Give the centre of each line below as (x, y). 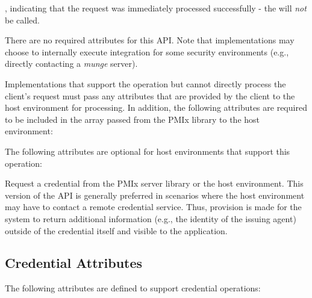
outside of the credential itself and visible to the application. (116, 230)
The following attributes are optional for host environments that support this (148, 151)
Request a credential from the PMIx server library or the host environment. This (154, 183)
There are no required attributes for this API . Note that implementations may (150, 40)
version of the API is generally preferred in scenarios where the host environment (155, 195)
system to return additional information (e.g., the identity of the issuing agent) (151, 218)
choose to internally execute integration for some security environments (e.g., (147, 51)
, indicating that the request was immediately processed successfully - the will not (156, 8)
